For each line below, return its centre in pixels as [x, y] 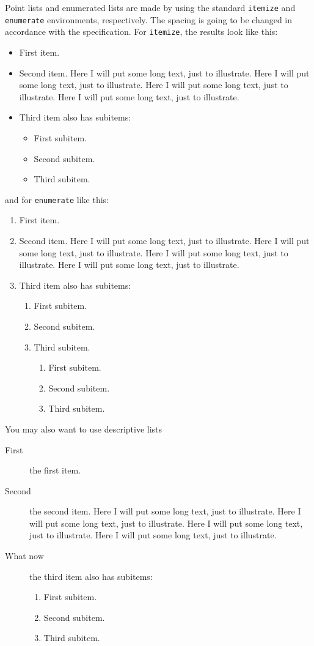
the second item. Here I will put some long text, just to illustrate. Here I [165, 511]
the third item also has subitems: [91, 576]
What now [24, 556]
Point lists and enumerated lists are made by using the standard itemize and [150, 7]
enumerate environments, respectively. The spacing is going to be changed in [149, 19]
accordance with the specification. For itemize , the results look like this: [141, 32]
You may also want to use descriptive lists [84, 429]
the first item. [55, 470]
